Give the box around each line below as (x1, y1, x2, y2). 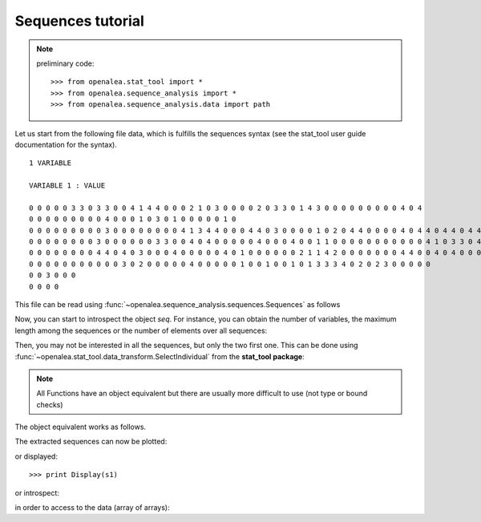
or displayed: (14, 451, 58, 461)
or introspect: (14, 488, 60, 497)
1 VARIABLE (29, 159, 72, 168)
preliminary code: (36, 59, 95, 68)
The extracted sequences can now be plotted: (14, 437, 168, 447)
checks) (36, 399, 63, 409)
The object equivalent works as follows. (14, 422, 147, 432)
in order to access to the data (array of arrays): (14, 503, 170, 512)
